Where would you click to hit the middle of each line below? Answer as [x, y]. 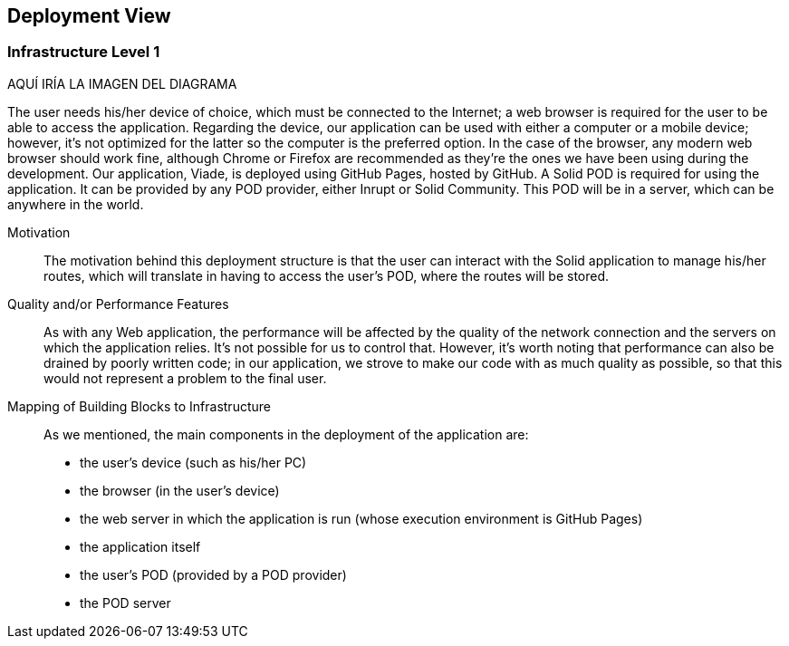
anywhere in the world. [76, 204]
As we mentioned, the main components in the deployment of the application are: [286, 434]
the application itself [140, 546]
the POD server [125, 603]
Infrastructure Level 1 [84, 52]
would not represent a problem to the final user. [185, 378]
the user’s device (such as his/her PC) [193, 462]
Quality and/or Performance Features [118, 304]
